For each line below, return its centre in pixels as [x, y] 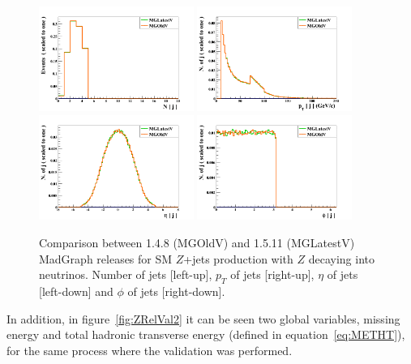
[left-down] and [76, 291]
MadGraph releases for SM [106, 258]
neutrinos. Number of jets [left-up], [126, 274]
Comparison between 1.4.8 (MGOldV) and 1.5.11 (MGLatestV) [197, 242]
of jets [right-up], [272, 274]
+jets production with [238, 258]
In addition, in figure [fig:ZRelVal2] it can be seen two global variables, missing [203, 318]
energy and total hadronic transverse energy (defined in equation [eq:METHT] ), [206, 334]
